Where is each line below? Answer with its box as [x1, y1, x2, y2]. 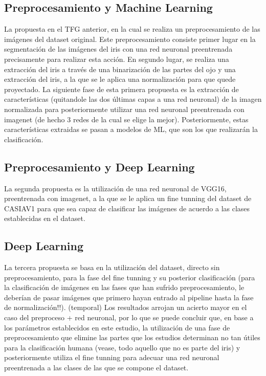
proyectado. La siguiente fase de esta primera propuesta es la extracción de [4, 83, 239, 94]
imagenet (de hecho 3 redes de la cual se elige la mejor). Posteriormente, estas [4, 114, 249, 124]
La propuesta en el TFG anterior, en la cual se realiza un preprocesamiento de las [4, 24, 260, 34]
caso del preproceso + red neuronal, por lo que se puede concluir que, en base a [4, 312, 254, 323]
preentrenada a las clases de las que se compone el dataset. [4, 362, 189, 373]
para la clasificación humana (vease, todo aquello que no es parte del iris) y [4, 342, 240, 352]
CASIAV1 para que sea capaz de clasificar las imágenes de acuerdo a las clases [4, 203, 250, 213]
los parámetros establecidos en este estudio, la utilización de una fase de [4, 322, 230, 333]
